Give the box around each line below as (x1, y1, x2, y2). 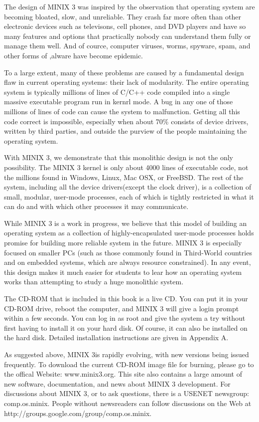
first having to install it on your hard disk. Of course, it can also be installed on (4, 322, 248, 333)
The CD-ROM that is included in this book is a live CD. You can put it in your (4, 293, 248, 304)
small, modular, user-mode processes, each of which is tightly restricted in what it (4, 191, 254, 202)
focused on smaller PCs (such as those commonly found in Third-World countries (4, 247, 252, 257)
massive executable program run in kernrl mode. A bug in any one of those (4, 96, 233, 107)
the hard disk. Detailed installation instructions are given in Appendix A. (4, 332, 229, 343)
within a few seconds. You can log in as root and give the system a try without (4, 313, 246, 323)
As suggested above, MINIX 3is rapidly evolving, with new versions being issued (4, 349, 249, 359)
